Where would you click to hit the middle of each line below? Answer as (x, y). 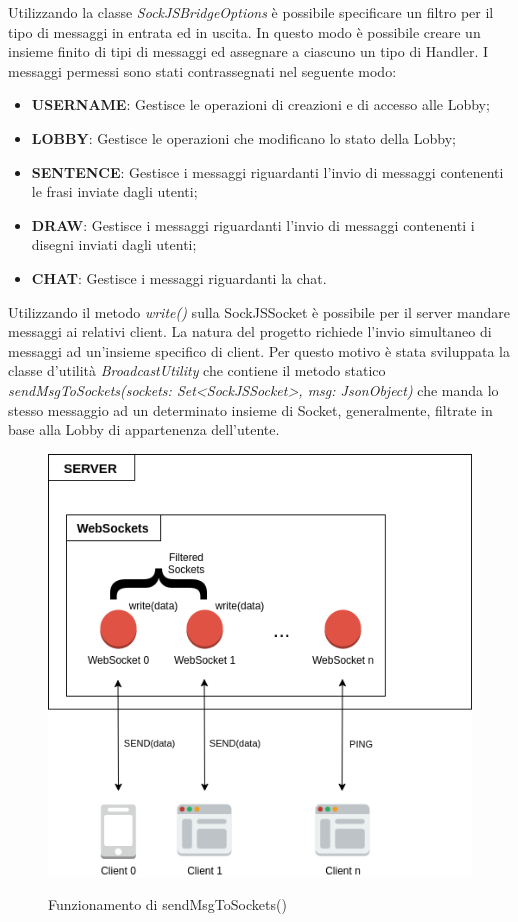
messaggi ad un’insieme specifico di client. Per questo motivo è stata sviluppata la (259, 350)
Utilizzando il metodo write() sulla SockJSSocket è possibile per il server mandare (259, 311)
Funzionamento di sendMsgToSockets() (167, 904)
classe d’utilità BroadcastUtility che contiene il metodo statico (197, 370)
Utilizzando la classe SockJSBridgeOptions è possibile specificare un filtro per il (251, 12)
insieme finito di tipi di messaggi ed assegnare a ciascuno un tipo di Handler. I (248, 51)
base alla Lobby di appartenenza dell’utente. (144, 429)
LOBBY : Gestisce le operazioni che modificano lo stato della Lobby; (243, 137)
